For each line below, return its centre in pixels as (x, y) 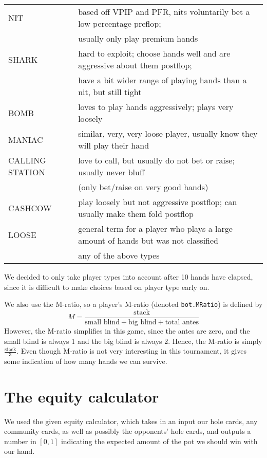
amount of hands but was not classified (148, 240)
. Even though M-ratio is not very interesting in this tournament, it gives (131, 351)
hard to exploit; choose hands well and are (154, 53)
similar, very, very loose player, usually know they (168, 133)
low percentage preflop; (120, 23)
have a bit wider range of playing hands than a (163, 80)
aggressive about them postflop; (135, 65)
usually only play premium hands (138, 38)
